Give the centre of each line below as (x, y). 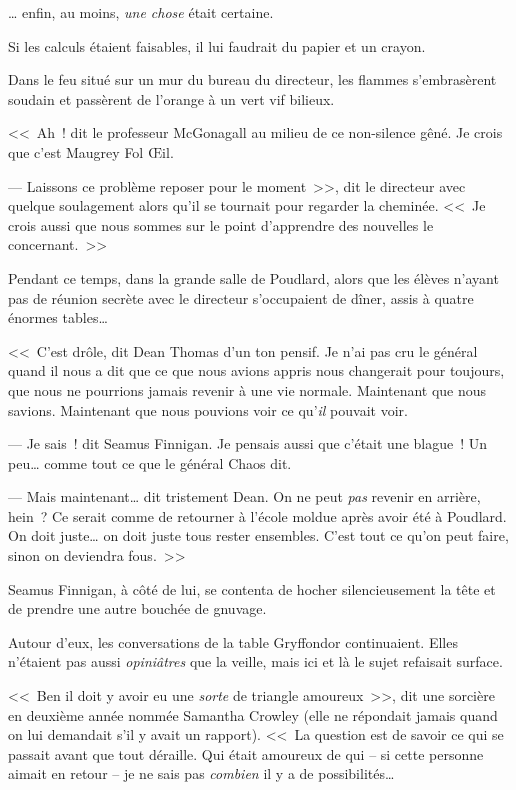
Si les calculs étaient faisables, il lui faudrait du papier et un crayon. (217, 45)
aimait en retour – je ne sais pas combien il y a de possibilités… (201, 773)
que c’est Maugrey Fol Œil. (91, 151)
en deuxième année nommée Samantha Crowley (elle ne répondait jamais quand (253, 714)
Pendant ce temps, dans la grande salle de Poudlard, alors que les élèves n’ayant (253, 277)
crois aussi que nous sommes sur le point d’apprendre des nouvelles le (221, 224)
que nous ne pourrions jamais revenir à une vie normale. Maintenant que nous (247, 389)
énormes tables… (58, 317)
